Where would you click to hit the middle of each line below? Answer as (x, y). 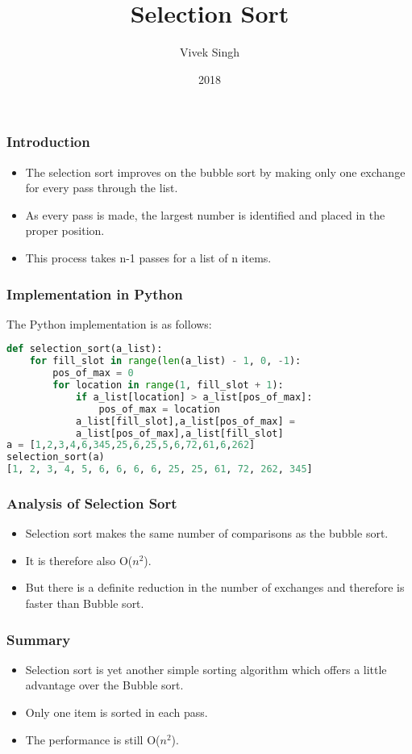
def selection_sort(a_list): (85, 349)
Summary (39, 639)
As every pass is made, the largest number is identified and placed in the (205, 214)
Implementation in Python (95, 293)
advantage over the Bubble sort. (104, 685)
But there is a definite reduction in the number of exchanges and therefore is (215, 587)
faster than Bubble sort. (85, 603)
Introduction (48, 142)
